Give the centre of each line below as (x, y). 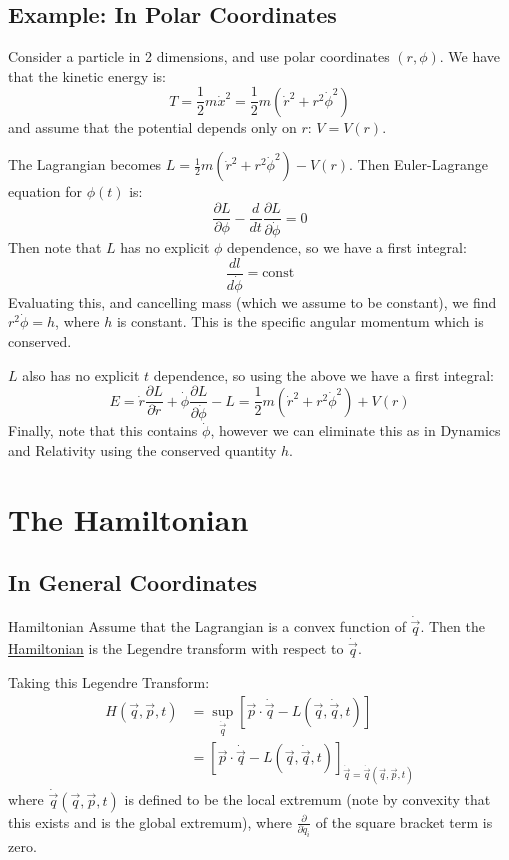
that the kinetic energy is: (87, 75)
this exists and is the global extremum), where (150, 821)
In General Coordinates (133, 582)
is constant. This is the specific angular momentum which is (300, 321)
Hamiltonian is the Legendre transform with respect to (176, 648)
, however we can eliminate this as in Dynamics (355, 430)
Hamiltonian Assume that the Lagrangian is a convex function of (207, 626)
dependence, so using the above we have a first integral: (323, 374)
